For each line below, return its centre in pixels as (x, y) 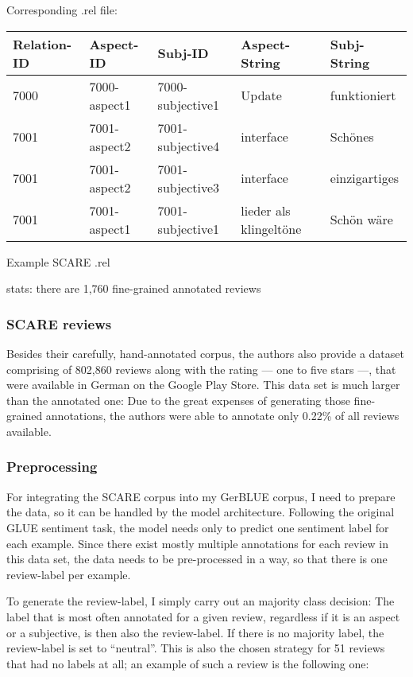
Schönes (352, 137)
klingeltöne (271, 228)
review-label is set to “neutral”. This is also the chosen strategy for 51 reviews (196, 648)
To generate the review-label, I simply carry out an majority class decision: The (201, 601)
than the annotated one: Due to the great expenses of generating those (178, 400)
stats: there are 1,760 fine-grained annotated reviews (134, 288)
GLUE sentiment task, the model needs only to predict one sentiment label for (198, 527)
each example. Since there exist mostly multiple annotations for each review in (197, 543)
